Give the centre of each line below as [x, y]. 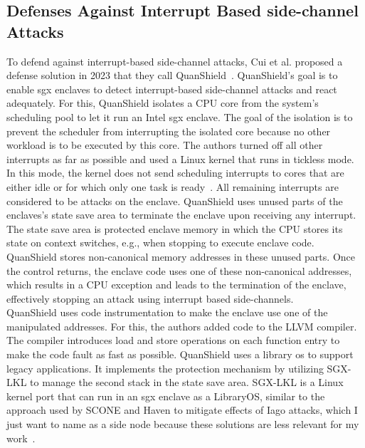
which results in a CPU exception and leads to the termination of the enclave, [176, 285]
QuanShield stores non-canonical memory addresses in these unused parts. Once [181, 256]
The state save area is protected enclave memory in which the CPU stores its [175, 228]
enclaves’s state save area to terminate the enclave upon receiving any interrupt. [181, 215]
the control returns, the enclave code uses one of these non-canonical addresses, [179, 270]
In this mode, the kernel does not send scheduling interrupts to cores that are [175, 173]
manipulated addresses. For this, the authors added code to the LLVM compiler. [182, 326]
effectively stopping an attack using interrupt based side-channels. [150, 298]
